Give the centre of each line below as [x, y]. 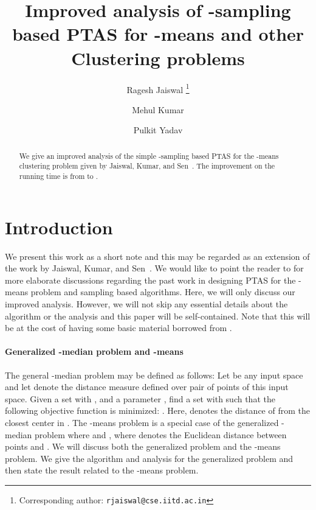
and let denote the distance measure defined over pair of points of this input [147, 387]
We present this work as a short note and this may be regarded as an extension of [157, 256]
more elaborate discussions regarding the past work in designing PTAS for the [150, 280]
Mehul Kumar [158, 109]
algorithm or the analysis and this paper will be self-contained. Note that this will [158, 316]
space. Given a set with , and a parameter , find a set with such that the [140, 398]
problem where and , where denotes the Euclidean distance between [160, 434]
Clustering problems [158, 58]
